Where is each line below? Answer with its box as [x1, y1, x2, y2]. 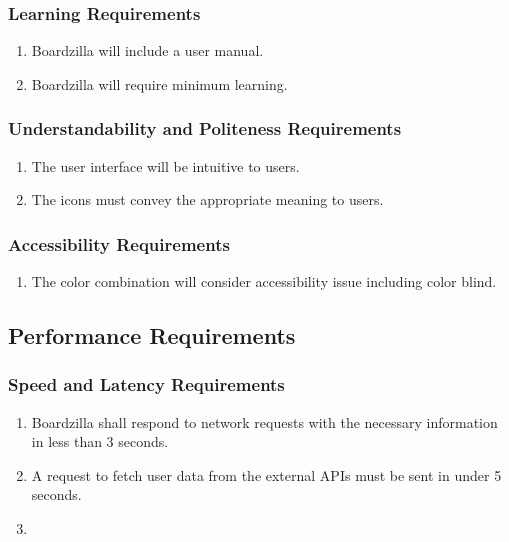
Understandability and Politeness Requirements [8, 116, 402, 141]
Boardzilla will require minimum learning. [31, 73, 288, 94]
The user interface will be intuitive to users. [31, 155, 300, 176]
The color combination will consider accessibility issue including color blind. [31, 271, 497, 292]
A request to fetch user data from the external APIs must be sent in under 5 [31, 464, 502, 485]
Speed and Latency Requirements [8, 372, 285, 397]
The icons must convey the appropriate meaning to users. [31, 189, 384, 210]
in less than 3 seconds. [31, 431, 169, 452]
